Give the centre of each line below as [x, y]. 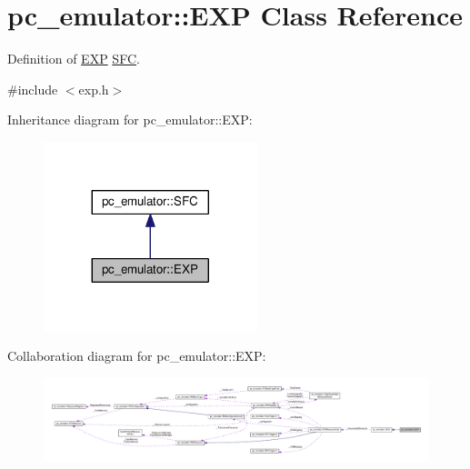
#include [33, 89]
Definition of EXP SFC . [74, 59]
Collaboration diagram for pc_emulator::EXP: [137, 356]
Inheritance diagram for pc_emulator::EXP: [130, 120]
